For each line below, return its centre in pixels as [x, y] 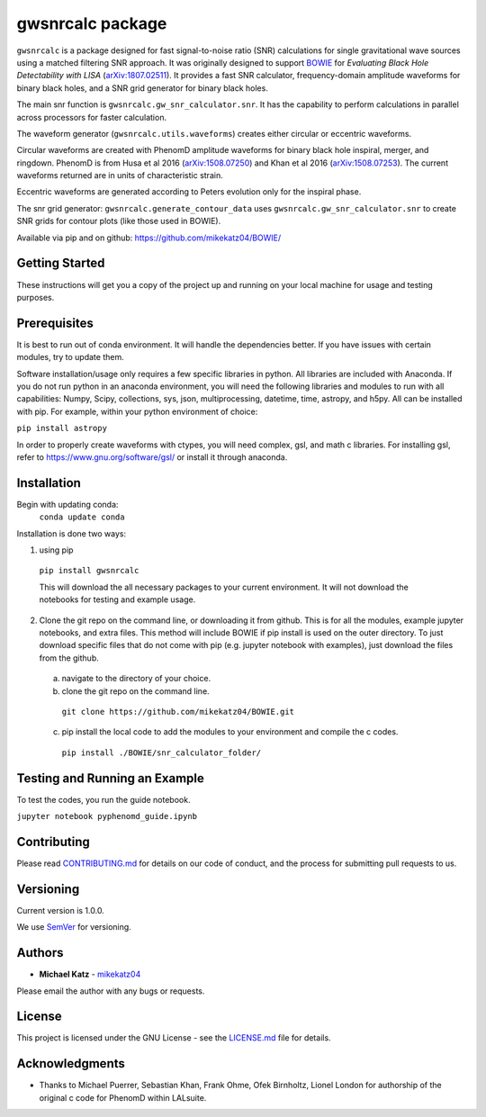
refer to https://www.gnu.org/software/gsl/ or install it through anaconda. [152, 457]
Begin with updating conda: [67, 504]
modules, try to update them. [71, 357]
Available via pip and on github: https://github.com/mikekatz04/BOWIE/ [149, 238]
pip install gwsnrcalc [89, 571]
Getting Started [61, 263]
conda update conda [82, 517]
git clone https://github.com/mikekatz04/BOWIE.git [178, 712]
